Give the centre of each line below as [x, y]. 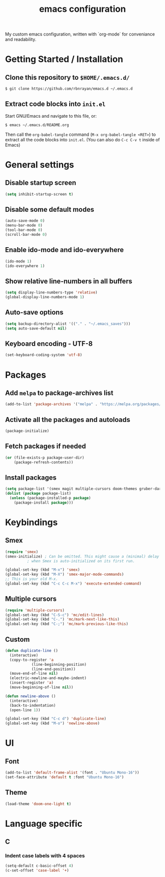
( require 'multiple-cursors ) [35, 610]
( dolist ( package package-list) [38, 493]
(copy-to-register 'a [32, 660]
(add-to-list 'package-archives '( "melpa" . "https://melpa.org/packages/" [84, 404]
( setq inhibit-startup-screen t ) [39, 194]
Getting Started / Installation [64, 59]
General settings [40, 165]
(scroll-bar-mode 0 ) [26, 235]
